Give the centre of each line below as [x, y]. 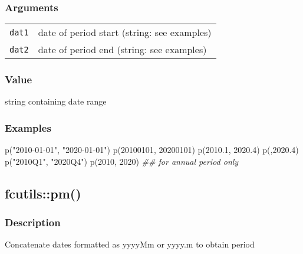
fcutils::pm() [43, 193]
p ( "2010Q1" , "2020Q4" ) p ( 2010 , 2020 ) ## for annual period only [122, 161]
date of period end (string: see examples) [122, 50]
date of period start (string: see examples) [125, 32]
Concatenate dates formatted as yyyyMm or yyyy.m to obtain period [130, 244]
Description [33, 222]
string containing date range [56, 101]
